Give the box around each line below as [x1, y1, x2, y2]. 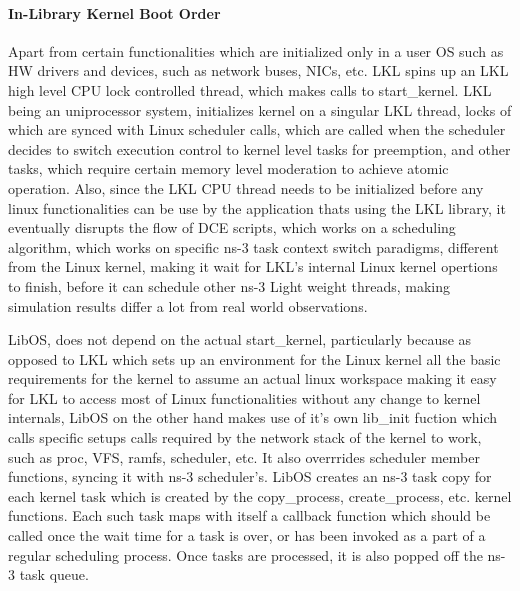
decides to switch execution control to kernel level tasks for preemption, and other [8, 138, 511, 159]
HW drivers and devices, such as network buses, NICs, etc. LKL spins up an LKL [8, 60, 509, 81]
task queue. [19, 564, 89, 585]
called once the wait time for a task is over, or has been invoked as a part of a [8, 525, 486, 546]
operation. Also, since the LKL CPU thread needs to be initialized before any [8, 177, 484, 198]
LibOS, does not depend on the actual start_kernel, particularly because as [8, 329, 472, 350]
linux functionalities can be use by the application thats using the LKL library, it [8, 197, 506, 218]
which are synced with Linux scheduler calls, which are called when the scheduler [8, 119, 506, 140]
